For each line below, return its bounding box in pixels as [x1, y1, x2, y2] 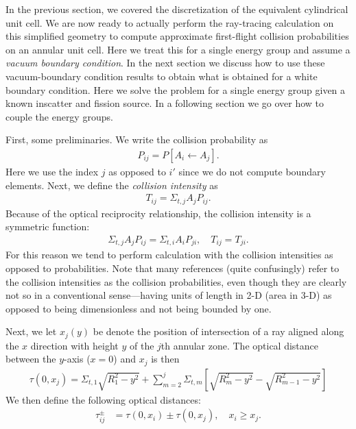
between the [5, 352, 56, 366]
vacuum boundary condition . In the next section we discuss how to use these [5, 56, 325, 70]
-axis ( [64, 352, 91, 366]
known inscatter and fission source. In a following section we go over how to [5, 96, 324, 110]
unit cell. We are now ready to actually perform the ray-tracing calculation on [5, 15, 334, 29]
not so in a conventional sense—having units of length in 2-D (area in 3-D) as [5, 288, 332, 302]
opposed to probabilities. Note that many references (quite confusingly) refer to [5, 260, 340, 275]
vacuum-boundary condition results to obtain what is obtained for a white [5, 69, 318, 83]
